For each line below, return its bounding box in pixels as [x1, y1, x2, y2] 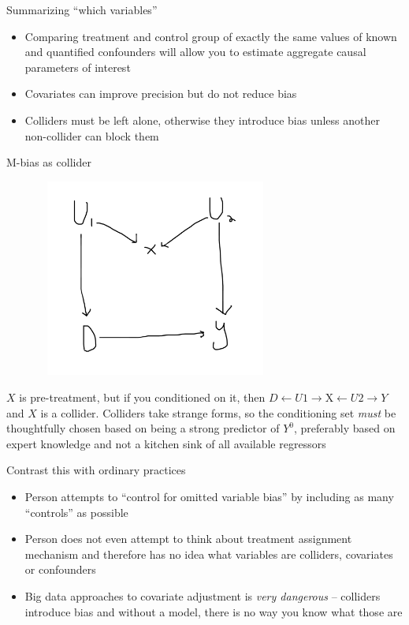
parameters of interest [24, 58, 131, 75]
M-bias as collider [6, 154, 91, 170]
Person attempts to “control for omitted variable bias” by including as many [24, 488, 394, 504]
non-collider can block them [24, 127, 159, 144]
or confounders [24, 561, 96, 578]
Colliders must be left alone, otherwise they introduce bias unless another [24, 111, 380, 128]
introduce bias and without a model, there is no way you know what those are [24, 603, 403, 619]
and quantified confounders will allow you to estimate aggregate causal [24, 43, 366, 60]
